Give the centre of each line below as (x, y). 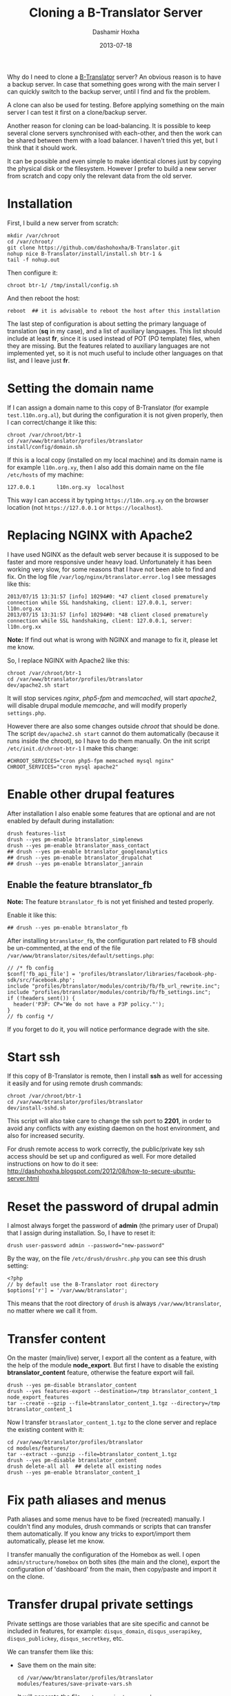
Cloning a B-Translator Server (116, 13)
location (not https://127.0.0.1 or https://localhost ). (85, 507)
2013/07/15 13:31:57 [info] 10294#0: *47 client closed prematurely (108, 596)
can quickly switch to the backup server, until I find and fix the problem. (109, 91)
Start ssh (34, 1057)
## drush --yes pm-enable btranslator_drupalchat (80, 858)
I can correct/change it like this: (52, 422)
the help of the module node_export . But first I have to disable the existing (113, 1365)
